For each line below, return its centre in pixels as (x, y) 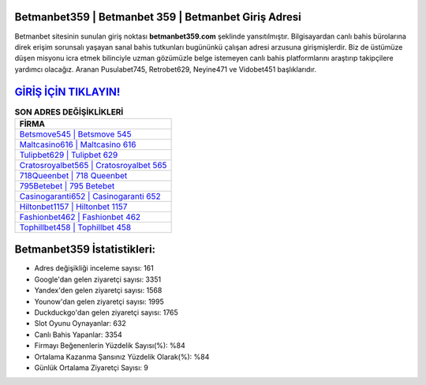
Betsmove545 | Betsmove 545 (75, 134)
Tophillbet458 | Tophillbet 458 (75, 227)
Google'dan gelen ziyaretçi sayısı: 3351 (98, 279)
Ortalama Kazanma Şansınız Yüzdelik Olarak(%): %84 (122, 357)
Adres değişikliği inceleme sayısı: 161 (94, 268)
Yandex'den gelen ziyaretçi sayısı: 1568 (98, 290)
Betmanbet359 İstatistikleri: (85, 250)
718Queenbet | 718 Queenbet (73, 175)
